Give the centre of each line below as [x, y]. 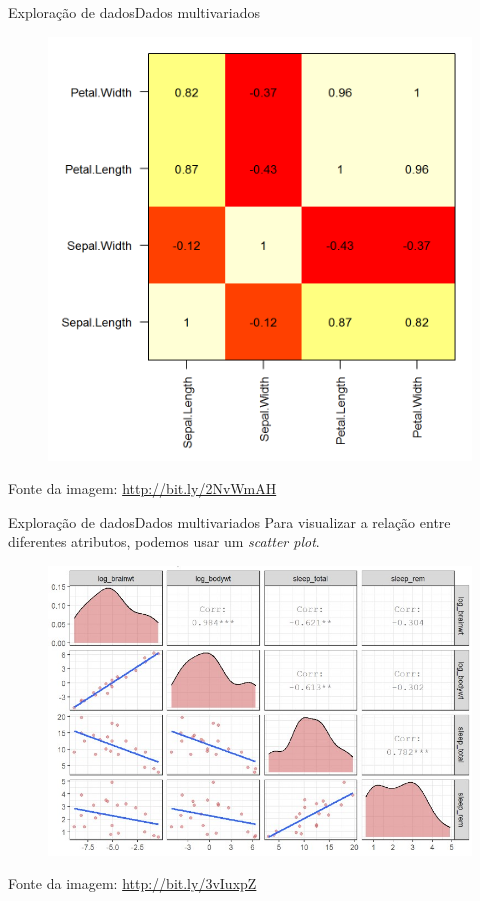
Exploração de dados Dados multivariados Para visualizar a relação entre [229, 521]
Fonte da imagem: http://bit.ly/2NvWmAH [142, 488]
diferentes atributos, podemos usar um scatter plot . [164, 541]
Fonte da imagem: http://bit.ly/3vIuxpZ [132, 883]
